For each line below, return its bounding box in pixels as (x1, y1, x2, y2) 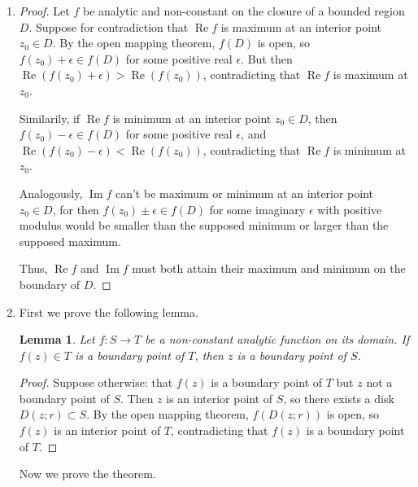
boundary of (19, 275, 81, 292)
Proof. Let (19, 2, 70, 19)
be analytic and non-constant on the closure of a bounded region (82, 2, 405, 19)
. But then (241, 50, 293, 67)
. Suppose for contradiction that (28, 18, 189, 35)
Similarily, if (19, 109, 81, 126)
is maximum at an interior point (220, 18, 382, 35)
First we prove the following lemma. (19, 303, 198, 320)
